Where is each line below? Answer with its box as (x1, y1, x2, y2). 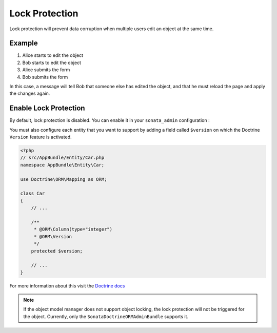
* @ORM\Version (33, 234, 72, 239)
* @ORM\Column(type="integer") (33, 226, 113, 233)
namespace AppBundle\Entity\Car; (20, 162, 105, 168)
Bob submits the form (22, 74, 68, 80)
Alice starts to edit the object (22, 52, 84, 58)
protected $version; (31, 248, 83, 254)
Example (9, 39, 38, 48)
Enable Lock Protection (9, 104, 85, 113)
